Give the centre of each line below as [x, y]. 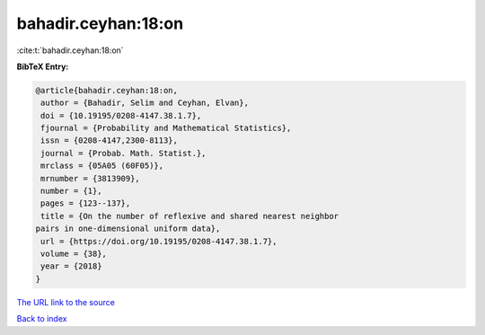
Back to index [42, 319]
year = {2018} [71, 266]
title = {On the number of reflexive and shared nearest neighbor [190, 216]
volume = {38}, [74, 254]
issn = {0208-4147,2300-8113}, [110, 141]
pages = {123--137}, [86, 203]
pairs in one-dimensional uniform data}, [128, 229]
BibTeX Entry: [43, 66]
